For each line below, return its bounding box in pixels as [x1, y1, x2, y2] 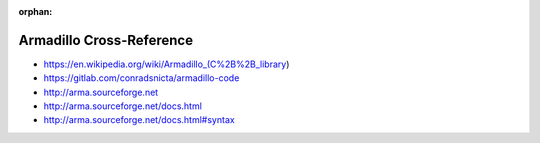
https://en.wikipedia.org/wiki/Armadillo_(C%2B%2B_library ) [43, 58, 290, 70]
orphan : [18, 6, 53, 17]
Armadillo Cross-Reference [18, 31, 194, 49]
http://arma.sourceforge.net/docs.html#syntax [43, 114, 235, 126]
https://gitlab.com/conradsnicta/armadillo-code [43, 72, 240, 84]
